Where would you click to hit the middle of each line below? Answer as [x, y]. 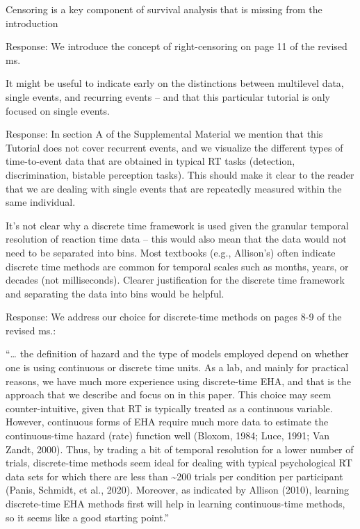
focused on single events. [58, 110]
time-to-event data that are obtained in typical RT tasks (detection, [150, 161]
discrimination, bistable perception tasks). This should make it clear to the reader [180, 174]
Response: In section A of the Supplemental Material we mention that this [164, 134]
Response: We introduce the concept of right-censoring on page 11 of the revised [177, 46]
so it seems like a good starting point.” [88, 517]
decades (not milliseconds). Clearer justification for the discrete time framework [175, 280]
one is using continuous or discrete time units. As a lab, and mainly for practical [177, 367]
